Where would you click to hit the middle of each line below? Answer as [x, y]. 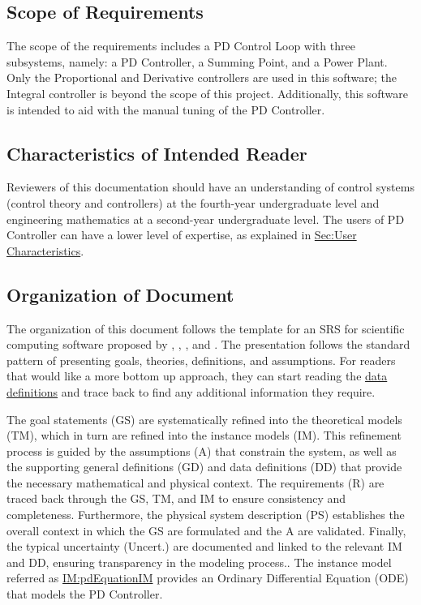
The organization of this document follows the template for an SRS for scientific [206, 328]
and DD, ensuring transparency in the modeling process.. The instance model [199, 562]
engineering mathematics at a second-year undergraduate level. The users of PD [206, 219]
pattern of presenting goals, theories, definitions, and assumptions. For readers [201, 360]
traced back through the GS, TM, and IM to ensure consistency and [176, 498]
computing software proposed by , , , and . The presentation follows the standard [208, 344]
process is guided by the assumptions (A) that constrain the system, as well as [202, 451]
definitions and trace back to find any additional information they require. [191, 391]
